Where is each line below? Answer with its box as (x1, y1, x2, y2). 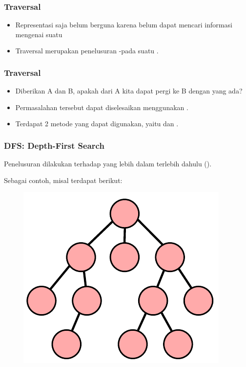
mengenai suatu (15, 29, 62, 39)
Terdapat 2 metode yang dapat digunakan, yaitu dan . (15, 118, 179, 129)
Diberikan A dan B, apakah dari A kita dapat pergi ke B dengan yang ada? (15, 86, 243, 96)
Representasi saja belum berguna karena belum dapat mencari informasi (15, 20, 232, 30)
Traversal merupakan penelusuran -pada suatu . (15, 46, 159, 56)
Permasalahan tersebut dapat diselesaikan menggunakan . (15, 102, 188, 112)
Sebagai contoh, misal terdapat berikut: (4, 175, 123, 185)
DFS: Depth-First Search (4, 139, 104, 151)
